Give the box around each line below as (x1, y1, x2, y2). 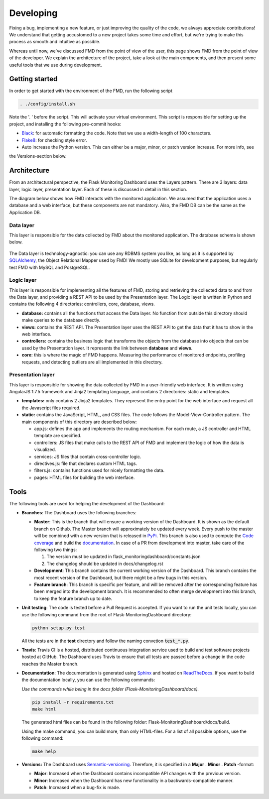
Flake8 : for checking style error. (21, 137, 87, 143)
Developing (9, 7, 58, 18)
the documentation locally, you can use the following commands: (21, 677, 155, 683)
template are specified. (34, 433, 82, 439)
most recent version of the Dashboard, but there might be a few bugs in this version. (34, 574, 208, 580)
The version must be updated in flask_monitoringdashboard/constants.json (46, 554, 201, 560)
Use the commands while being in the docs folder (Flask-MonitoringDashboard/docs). (21, 686, 199, 692)
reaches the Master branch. (21, 661, 79, 667)
